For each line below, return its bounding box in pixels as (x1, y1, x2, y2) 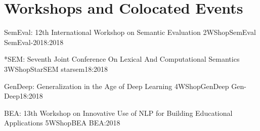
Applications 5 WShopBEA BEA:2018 (4, 117, 120, 128)
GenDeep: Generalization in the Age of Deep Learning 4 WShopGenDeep (4, 80, 229, 91)
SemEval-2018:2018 (4, 36, 64, 47)
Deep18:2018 (4, 91, 43, 101)
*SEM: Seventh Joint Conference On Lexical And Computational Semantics (4, 54, 240, 64)
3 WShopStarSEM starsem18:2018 (4, 63, 108, 74)
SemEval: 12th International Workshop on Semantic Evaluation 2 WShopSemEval (4, 27, 256, 37)
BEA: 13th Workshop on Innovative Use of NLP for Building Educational (4, 107, 233, 118)
